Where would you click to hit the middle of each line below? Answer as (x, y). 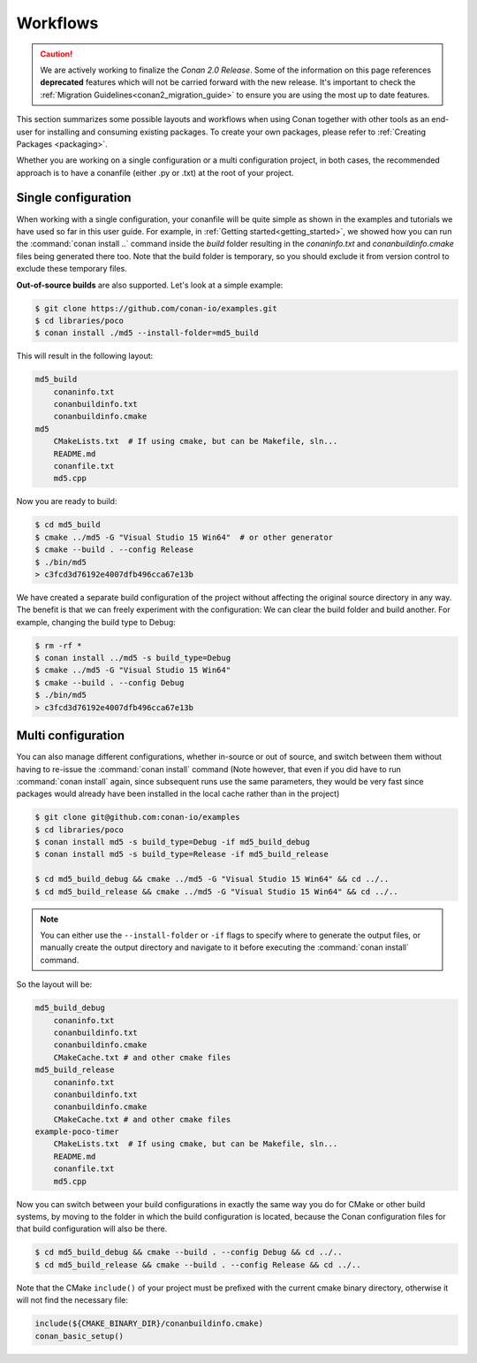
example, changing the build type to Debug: (96, 622)
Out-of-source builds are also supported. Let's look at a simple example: (150, 285)
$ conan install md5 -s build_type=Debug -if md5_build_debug (172, 842)
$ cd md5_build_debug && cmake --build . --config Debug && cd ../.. (189, 1252)
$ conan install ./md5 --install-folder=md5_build (147, 333)
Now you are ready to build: (67, 502)
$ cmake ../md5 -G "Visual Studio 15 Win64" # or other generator (184, 537)
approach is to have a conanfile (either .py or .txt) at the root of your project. (155, 172)
